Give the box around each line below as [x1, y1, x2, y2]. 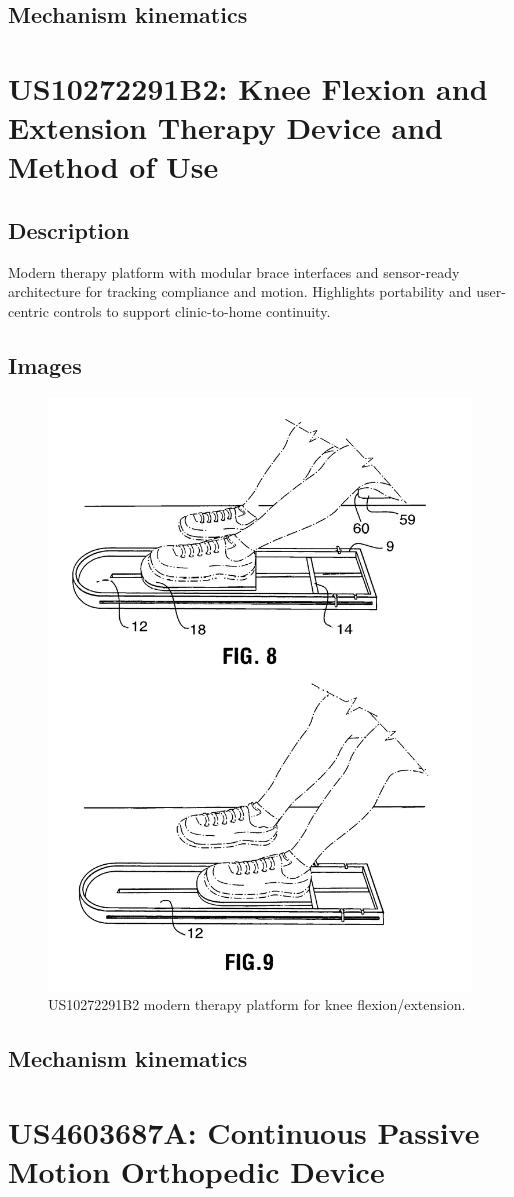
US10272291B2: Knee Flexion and [8, 67, 488, 108]
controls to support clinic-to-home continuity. [53, 300, 331, 321]
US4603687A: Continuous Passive [8, 1112, 480, 1152]
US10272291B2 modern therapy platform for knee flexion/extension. [48, 994, 466, 1015]
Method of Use [8, 146, 219, 187]
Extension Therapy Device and [8, 107, 443, 148]
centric [8, 300, 49, 321]
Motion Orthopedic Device [8, 1151, 385, 1192]
